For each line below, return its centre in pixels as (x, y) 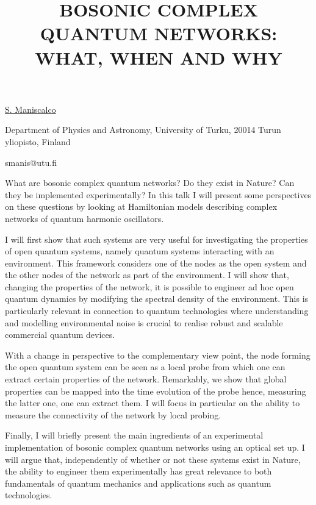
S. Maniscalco (31, 109)
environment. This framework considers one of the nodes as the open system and (156, 263)
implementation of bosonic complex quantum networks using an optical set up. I (155, 447)
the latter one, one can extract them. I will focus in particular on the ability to (153, 403)
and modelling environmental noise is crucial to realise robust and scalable (144, 322)
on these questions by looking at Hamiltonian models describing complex (141, 206)
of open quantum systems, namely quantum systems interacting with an (140, 251)
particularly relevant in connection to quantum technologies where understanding (157, 311)
